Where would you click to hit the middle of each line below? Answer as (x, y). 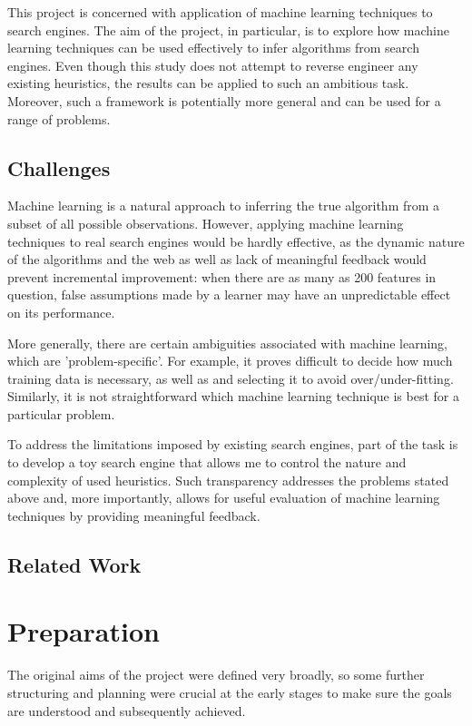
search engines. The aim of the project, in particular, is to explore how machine (228, 29)
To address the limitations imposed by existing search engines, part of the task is (233, 444)
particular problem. (61, 413)
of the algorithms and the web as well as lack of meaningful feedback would (217, 259)
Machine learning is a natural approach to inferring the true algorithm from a (224, 206)
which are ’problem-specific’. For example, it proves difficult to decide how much (230, 361)
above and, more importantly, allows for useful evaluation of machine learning (224, 498)
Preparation (84, 631)
